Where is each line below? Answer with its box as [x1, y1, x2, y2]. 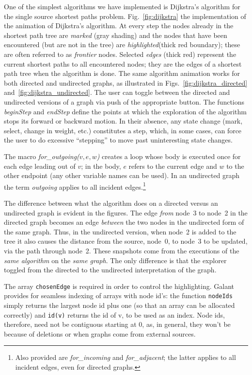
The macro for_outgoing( [4, 151, 79, 161]
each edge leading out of [4, 161, 76, 171]
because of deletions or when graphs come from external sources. [4, 328, 196, 339]
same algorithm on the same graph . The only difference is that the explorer [4, 255, 227, 265]
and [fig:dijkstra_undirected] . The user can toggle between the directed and [4, 87, 230, 97]
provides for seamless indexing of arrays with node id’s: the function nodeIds [4, 290, 233, 301]
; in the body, [81, 161, 121, 171]
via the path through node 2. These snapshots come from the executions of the [4, 245, 239, 255]
